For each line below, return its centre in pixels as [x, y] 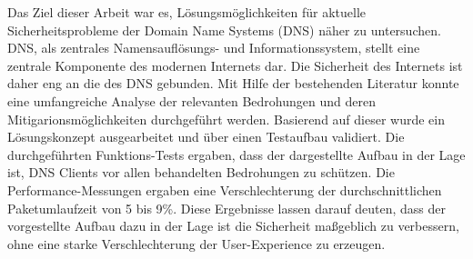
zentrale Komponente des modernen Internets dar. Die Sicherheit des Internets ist [235, 65]
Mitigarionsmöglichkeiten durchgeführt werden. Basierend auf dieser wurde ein [226, 119]
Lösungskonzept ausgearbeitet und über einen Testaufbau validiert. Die [206, 137]
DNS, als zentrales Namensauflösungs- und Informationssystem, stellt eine [214, 48]
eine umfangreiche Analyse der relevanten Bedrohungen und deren [191, 100]
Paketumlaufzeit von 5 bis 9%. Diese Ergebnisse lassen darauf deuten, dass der [226, 208]
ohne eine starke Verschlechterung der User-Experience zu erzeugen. [196, 243]
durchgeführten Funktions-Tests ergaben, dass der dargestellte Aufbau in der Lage [236, 154]
